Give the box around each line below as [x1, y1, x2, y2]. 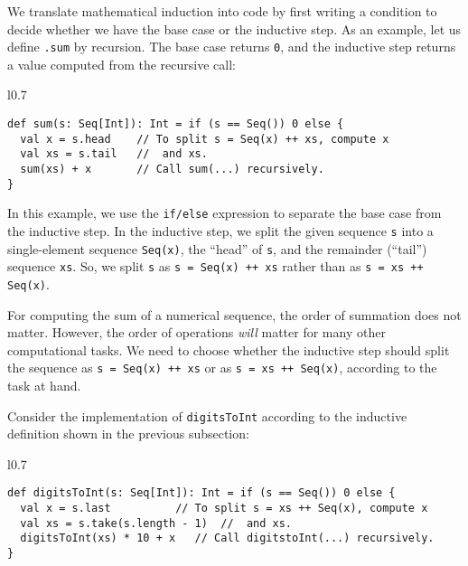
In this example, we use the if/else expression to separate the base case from [7, 203, 442, 222]
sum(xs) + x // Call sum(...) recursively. [20, 163, 324, 175]
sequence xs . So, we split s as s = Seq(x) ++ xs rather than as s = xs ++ [7, 257, 424, 276]
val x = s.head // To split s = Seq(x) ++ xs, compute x [20, 132, 389, 146]
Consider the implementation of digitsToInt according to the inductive [7, 406, 407, 425]
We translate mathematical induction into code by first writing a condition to [7, 2, 437, 20]
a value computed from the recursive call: [7, 54, 236, 73]
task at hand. [7, 376, 81, 395]
